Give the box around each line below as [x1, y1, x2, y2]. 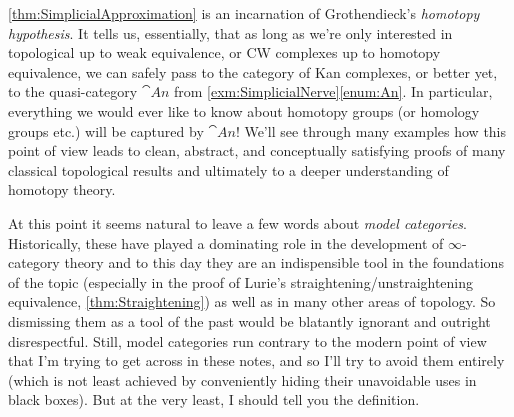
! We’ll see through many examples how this [235, 120, 507, 141]
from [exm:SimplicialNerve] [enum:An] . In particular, [173, 81, 493, 102]
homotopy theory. [8, 179, 116, 200]
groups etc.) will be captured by [8, 120, 204, 141]
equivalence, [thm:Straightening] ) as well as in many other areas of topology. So [8, 291, 496, 312]
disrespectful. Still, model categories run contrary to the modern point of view [8, 330, 487, 351]
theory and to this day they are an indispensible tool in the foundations [64, 252, 504, 273]
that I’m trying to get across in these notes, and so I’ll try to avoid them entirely [8, 350, 505, 371]
